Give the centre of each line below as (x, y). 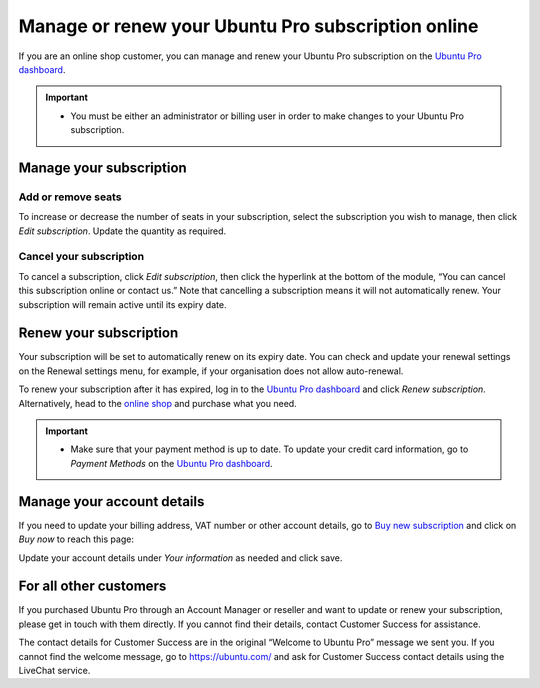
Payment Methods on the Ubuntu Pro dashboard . (172, 463)
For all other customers (92, 586)
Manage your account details (111, 501)
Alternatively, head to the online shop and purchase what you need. (157, 403)
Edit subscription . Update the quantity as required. (122, 231)
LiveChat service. (54, 670)
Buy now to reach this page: (76, 539)
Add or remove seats (70, 197)
